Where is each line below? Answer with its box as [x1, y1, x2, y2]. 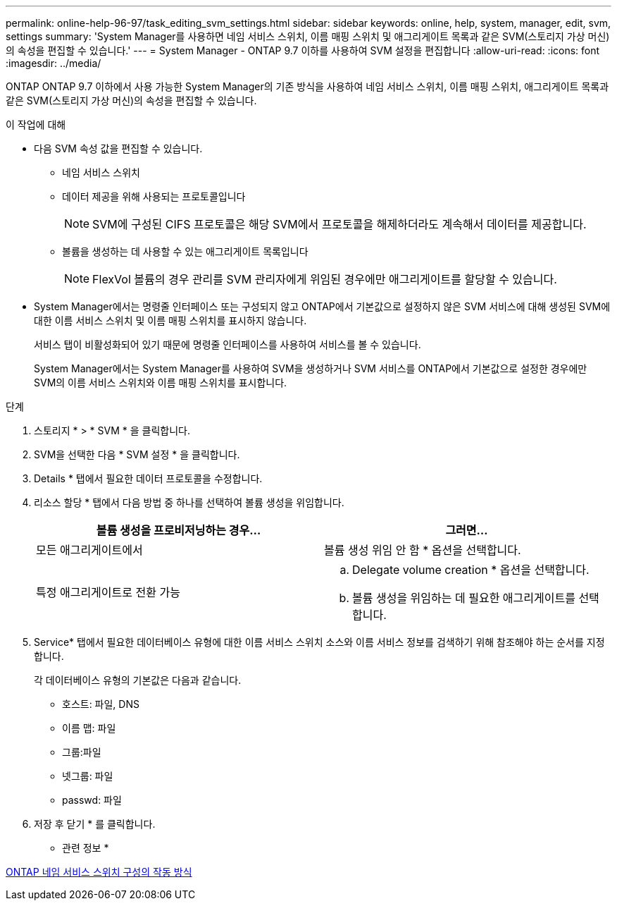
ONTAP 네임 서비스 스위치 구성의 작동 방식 [6, 866, 192, 878]
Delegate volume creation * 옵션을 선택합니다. [352, 563, 590, 577]
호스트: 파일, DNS [62, 698, 139, 710]
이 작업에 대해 [6, 118, 66, 130]
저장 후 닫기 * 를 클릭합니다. [34, 818, 156, 830]
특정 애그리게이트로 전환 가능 [36, 585, 180, 599]
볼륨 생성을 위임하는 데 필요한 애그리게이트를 [352, 591, 575, 605]
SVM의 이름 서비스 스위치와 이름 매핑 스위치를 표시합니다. [34, 377, 287, 388]
